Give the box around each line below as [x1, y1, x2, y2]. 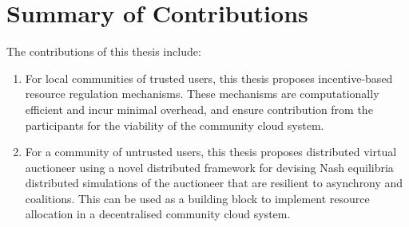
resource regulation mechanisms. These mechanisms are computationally [25, 85, 379, 102]
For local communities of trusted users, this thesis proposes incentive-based [25, 69, 393, 86]
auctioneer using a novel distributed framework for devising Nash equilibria [25, 159, 394, 175]
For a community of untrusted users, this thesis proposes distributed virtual [25, 143, 397, 160]
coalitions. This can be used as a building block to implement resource [25, 190, 370, 206]
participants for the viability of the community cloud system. [25, 116, 324, 133]
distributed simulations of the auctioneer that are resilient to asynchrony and [25, 174, 403, 191]
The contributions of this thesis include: [6, 43, 201, 60]
